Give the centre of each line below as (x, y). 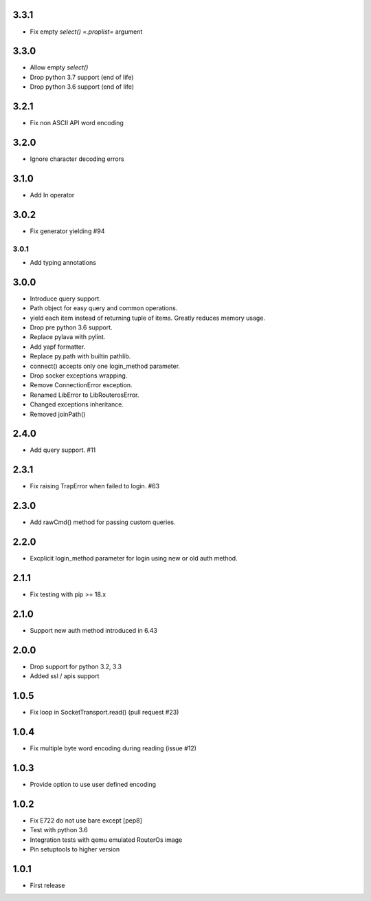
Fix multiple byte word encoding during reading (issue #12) (113, 748)
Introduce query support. (65, 298)
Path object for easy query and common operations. (104, 308)
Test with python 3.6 (59, 830)
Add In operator (52, 195)
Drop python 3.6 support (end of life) (82, 87)
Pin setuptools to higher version (75, 849)
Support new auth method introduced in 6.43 (94, 630)
